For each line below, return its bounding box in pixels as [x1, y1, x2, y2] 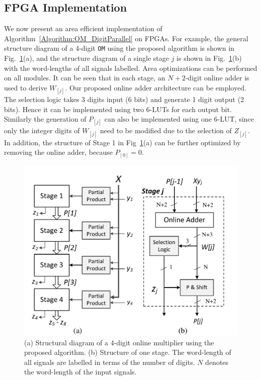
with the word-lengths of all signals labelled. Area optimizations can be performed [4, 62, 257, 73]
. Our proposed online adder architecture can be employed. [65, 82, 246, 92]
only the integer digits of [4, 125, 80, 136]
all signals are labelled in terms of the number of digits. [24, 356, 195, 367]
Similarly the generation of [4, 114, 86, 124]
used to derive [4, 82, 47, 92]
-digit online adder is [185, 72, 249, 83]
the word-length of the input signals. [24, 366, 137, 377]
